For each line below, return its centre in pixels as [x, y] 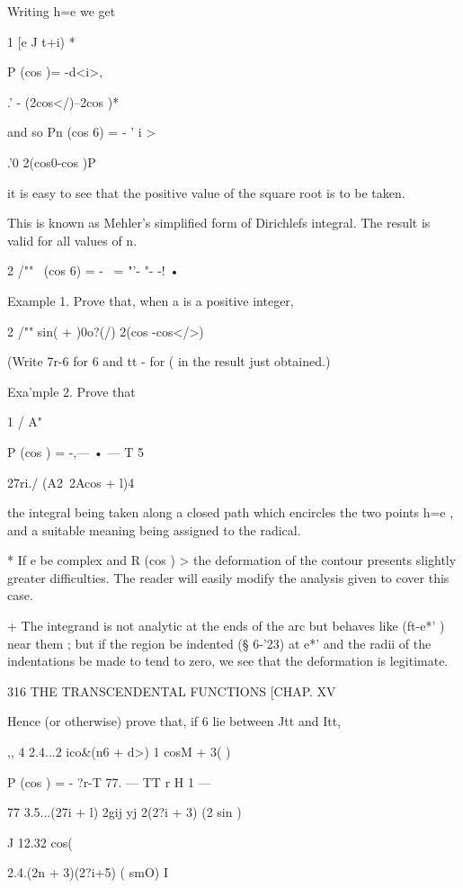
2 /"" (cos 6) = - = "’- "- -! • [93, 270]
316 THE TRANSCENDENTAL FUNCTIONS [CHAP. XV [172, 691]
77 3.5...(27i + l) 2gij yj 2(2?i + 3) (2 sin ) [125, 812]
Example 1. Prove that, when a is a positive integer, [151, 300]
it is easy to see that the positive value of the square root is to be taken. [206, 192]
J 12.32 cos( [40, 842]
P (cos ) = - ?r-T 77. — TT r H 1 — [109, 781]
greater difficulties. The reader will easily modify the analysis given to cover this [228, 577]
